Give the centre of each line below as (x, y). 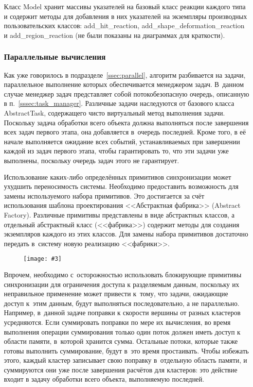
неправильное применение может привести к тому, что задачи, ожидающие (116, 294)
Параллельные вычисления (55, 57)
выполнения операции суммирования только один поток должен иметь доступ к (122, 331)
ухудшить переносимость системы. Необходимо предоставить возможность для (121, 186)
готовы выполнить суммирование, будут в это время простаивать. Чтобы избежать (126, 350)
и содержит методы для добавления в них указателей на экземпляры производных (126, 16)
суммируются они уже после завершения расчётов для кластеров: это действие (121, 369)
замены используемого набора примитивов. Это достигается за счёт (104, 195)
